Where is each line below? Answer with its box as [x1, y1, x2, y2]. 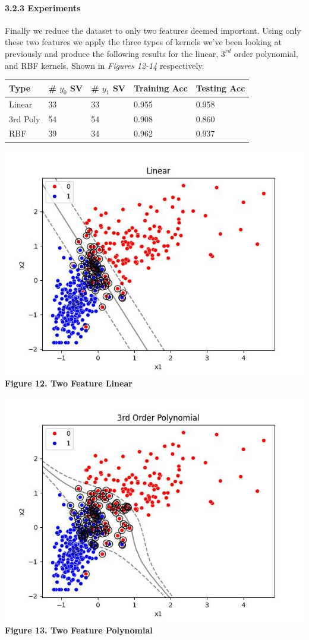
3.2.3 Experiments [5, 1, 81, 14]
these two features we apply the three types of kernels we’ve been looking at [5, 36, 282, 48]
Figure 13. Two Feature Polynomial [5, 624, 153, 636]
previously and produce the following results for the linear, [5, 47, 219, 59]
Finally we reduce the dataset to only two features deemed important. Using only [5, 24, 301, 36]
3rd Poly [9, 112, 40, 125]
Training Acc [134, 82, 188, 94]
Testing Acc [196, 82, 245, 94]
